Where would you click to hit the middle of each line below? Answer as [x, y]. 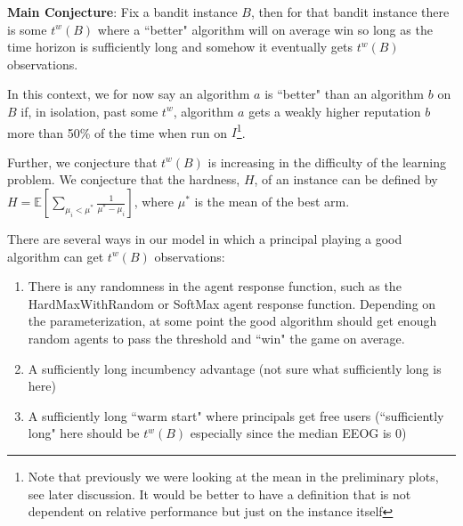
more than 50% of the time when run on [118, 132]
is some [27, 29]
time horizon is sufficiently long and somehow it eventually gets [180, 47]
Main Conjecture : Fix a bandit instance [122, 12]
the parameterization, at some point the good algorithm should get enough [232, 321]
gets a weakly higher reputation [335, 111]
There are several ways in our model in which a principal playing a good [205, 239]
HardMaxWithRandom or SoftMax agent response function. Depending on [232, 303]
